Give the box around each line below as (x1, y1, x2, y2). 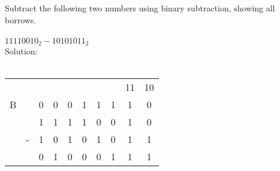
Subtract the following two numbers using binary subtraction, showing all (5, 2, 275, 14)
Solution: (5, 45, 38, 57)
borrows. (5, 13, 37, 26)
